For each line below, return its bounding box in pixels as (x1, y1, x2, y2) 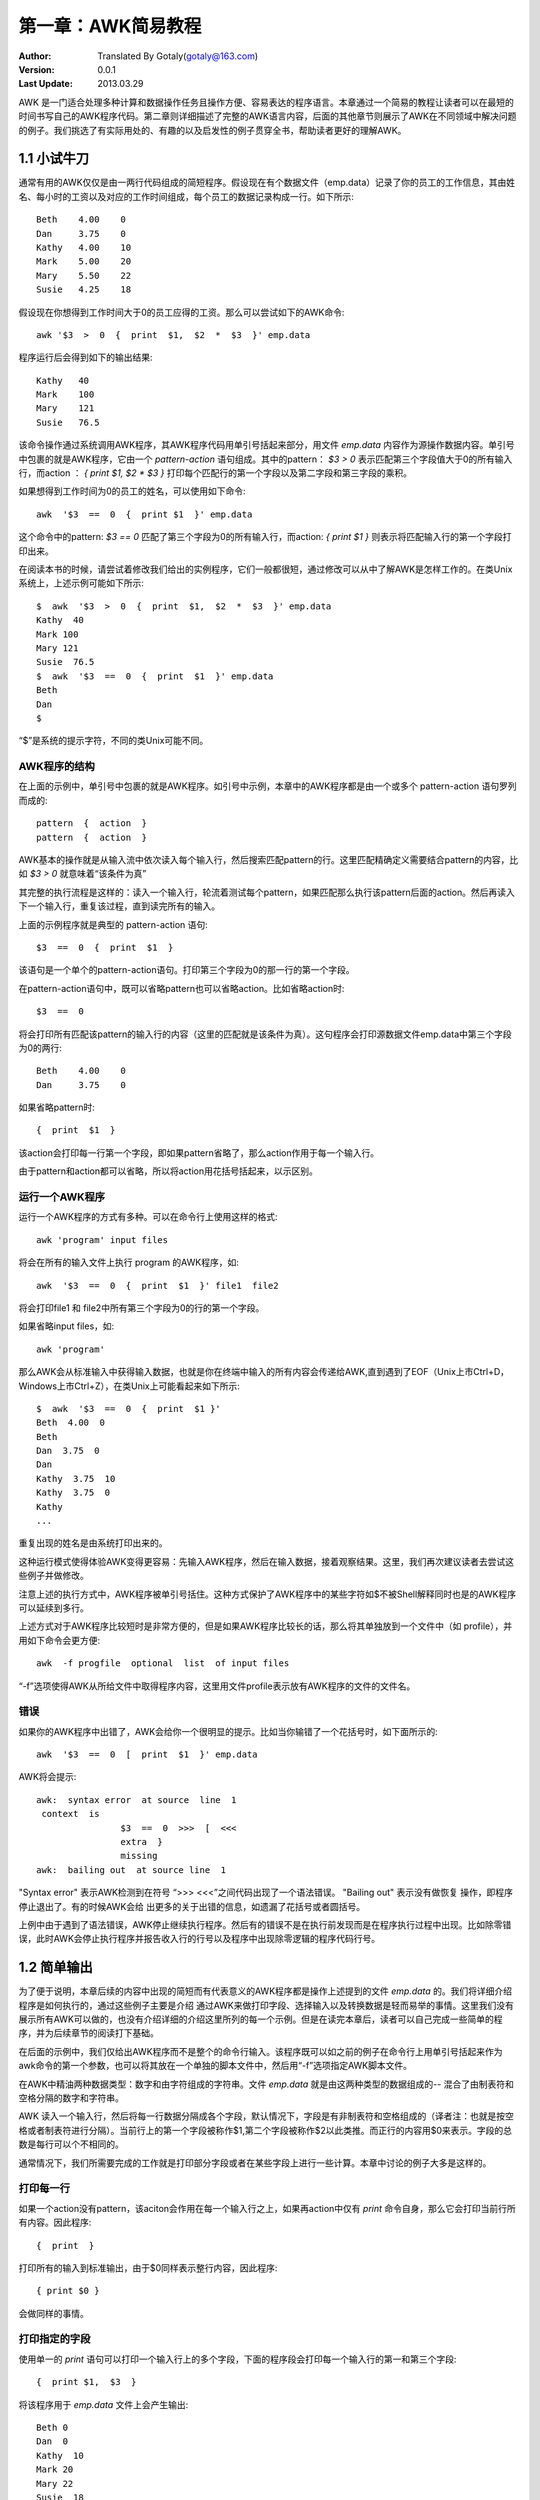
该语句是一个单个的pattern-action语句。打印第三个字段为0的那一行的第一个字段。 (18, 964, 355, 976)
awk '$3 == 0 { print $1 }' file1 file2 (36, 1280, 279, 1291)
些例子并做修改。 (18, 1570, 89, 1582)
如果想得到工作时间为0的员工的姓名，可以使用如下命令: (18, 485, 246, 497)
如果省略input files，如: (18, 1320, 115, 1332)
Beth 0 (36, 2421, 69, 2433)
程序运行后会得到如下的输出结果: (18, 351, 154, 364)
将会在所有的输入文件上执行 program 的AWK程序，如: (18, 1256, 239, 1269)
